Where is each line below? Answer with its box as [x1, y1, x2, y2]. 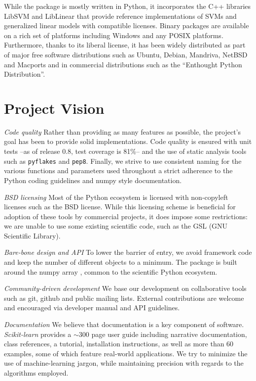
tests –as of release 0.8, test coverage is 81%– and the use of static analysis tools [4, 146, 247, 156]
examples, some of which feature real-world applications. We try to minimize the [4, 348, 248, 358]
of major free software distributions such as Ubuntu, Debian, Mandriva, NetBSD [4, 49, 248, 59]
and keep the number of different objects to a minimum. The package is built [4, 257, 237, 267]
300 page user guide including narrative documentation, [78, 329, 247, 339]
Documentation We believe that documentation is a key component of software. [4, 319, 244, 330]
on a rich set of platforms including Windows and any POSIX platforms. [4, 30, 223, 40]
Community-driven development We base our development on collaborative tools [4, 283, 247, 293]
